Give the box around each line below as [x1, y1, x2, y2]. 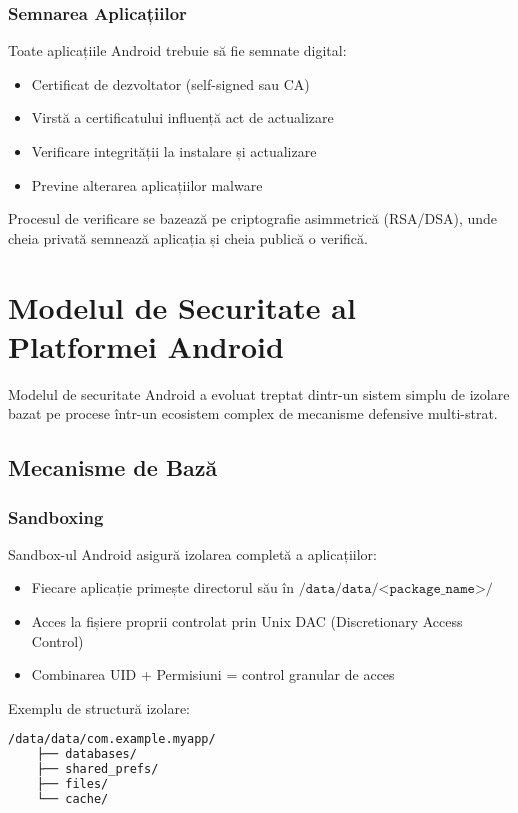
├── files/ [36, 777, 109, 792]
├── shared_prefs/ [36, 762, 159, 777]
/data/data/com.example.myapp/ [8, 732, 216, 747]
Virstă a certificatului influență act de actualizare [31, 107, 334, 128]
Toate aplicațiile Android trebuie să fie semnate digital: [8, 40, 347, 61]
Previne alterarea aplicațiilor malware [31, 174, 263, 195]
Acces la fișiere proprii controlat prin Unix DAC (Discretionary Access [31, 611, 463, 632]
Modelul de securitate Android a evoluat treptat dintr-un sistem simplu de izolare [8, 383, 510, 404]
